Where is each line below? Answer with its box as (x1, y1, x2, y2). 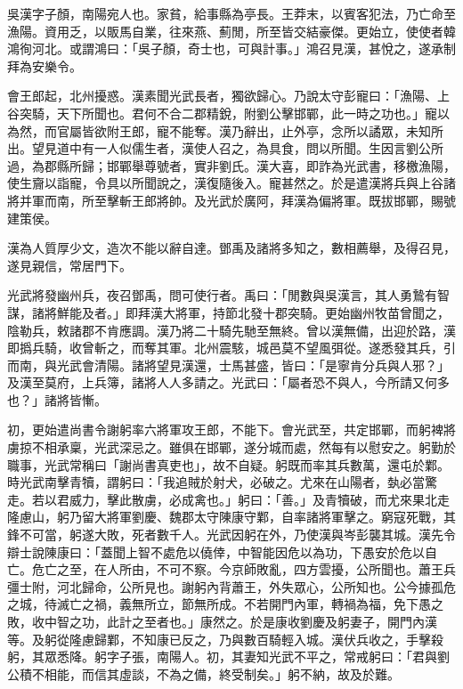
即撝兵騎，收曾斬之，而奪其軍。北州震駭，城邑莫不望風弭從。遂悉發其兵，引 (7, 338, 456, 357)
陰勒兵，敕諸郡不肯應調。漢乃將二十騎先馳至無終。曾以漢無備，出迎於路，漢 (7, 320, 456, 339)
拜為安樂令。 (7, 56, 82, 75)
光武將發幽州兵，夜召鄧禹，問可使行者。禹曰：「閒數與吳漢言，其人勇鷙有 (7, 286, 437, 304)
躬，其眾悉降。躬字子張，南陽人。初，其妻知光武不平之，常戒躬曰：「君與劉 (7, 647, 450, 666)
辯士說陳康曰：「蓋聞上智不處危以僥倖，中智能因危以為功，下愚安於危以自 (7, 542, 437, 561)
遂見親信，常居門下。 (7, 255, 132, 274)
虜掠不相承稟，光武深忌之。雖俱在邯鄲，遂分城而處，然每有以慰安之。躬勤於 (7, 438, 456, 457)
